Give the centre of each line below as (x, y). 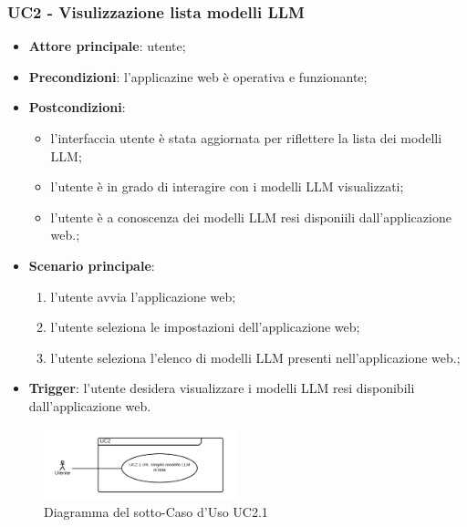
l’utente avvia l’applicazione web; (143, 296)
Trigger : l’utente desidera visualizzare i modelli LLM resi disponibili (222, 388)
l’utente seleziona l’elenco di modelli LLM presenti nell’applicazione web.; (255, 357)
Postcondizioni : (77, 107)
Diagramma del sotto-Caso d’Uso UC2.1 (156, 512)
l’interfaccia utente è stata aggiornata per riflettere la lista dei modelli (246, 138)
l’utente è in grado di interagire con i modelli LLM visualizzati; (227, 186)
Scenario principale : (92, 265)
